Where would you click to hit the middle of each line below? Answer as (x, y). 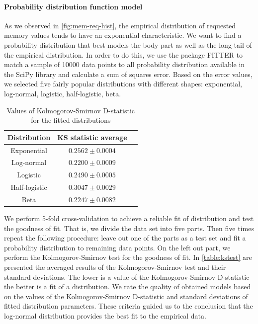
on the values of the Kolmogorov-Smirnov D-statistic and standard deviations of (126, 296)
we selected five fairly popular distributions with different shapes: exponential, (123, 84)
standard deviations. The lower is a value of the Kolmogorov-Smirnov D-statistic (127, 277)
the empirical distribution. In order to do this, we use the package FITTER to (124, 54)
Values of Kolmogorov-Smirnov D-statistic (71, 110)
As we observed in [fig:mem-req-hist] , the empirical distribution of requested (120, 25)
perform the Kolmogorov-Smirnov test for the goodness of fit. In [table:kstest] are (128, 257)
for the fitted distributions (71, 120)
